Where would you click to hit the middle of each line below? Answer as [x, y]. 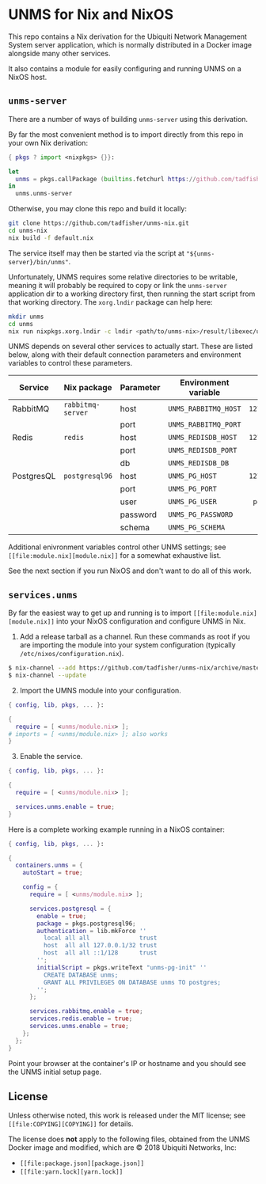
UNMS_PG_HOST [193, 476]
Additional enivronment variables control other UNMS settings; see [117, 547]
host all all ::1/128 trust [100, 953]
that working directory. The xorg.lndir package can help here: [110, 302]
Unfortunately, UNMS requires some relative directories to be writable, [123, 277]
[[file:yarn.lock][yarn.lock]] [71, 1172]
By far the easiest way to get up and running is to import [100, 613]
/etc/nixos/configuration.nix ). [72, 654]
